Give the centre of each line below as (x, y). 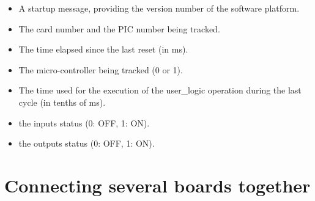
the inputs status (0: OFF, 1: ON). (84, 122)
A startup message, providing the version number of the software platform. (159, 8)
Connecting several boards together (157, 185)
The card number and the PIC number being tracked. (119, 28)
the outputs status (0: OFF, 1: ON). (87, 143)
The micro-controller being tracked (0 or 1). (101, 69)
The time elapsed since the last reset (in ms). (103, 49)
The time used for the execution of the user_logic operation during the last (160, 90)
